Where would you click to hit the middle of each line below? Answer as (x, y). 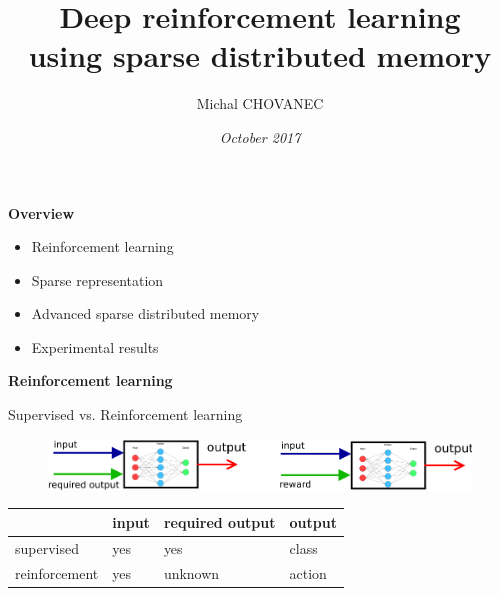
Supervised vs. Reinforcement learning (125, 414)
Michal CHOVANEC (260, 103)
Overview (41, 212)
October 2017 (260, 136)
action (308, 572)
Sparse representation (97, 279)
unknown (191, 572)
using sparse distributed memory (260, 55)
